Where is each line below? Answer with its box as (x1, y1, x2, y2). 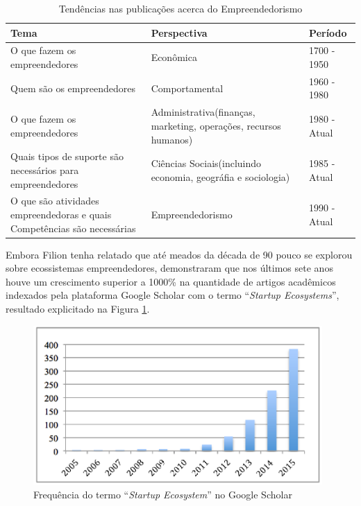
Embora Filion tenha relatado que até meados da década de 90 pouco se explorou (6, 247, 353, 261)
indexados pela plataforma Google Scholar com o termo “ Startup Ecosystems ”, (6, 288, 339, 302)
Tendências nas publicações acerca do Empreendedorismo (58, 1, 303, 15)
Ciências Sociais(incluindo (151, 156, 262, 171)
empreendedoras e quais (10, 207, 112, 221)
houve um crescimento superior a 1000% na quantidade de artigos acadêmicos (6, 274, 336, 288)
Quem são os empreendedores (10, 80, 135, 95)
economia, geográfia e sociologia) (151, 169, 290, 184)
